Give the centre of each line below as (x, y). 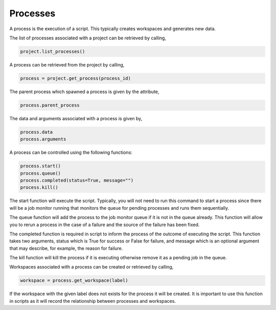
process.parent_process (50, 105)
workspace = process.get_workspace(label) (74, 281)
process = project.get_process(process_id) (76, 78)
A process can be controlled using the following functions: (71, 152)
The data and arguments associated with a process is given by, (76, 118)
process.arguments (43, 139)
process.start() (41, 166)
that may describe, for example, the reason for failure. (66, 248)
